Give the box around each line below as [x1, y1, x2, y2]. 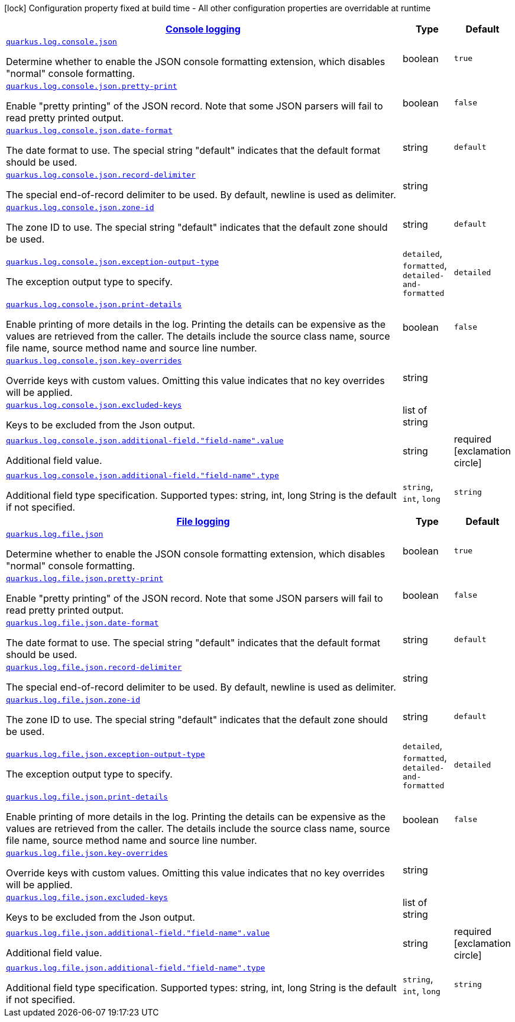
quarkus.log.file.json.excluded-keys [6, 893, 168, 902]
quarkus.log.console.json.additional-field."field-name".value [6, 436, 284, 445]
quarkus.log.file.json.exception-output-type [6, 750, 205, 759]
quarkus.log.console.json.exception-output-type [6, 257, 219, 266]
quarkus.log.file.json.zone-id [6, 695, 140, 704]
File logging [176, 515, 230, 527]
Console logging [166, 23, 241, 35]
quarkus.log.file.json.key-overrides [6, 849, 168, 857]
